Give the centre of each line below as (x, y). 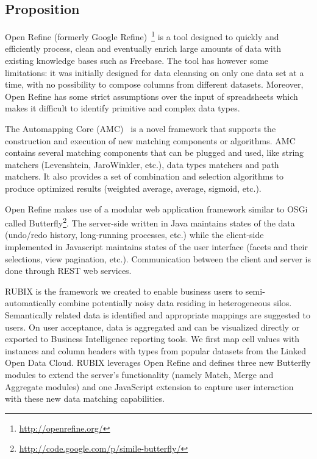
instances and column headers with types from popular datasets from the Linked (155, 350)
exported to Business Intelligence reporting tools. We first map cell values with (152, 339)
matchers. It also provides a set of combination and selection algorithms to (144, 176)
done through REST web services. (68, 271)
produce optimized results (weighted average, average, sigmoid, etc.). (133, 188)
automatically (30, 303)
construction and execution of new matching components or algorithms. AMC (150, 140)
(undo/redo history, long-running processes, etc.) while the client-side (134, 235)
